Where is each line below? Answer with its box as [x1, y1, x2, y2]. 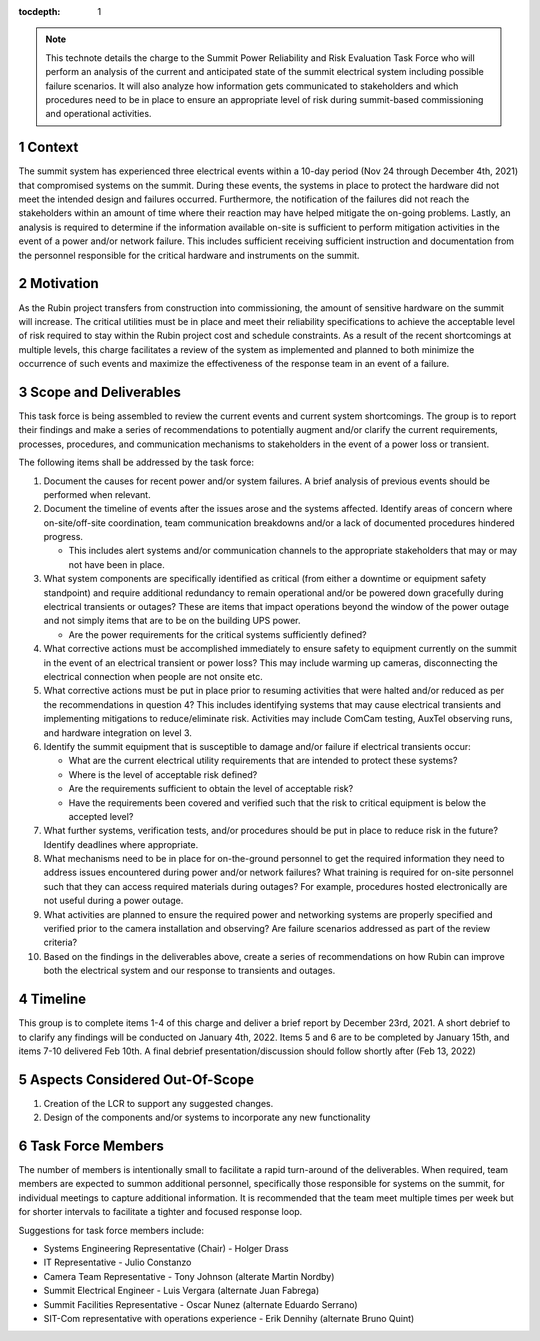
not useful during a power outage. [43, 895, 184, 907]
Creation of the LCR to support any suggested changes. [43, 1097, 274, 1109]
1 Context [18, 139, 79, 156]
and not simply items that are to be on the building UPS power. [43, 615, 301, 627]
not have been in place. [68, 558, 165, 570]
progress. [43, 531, 84, 543]
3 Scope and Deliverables [18, 383, 182, 400]
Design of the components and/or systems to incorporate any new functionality [43, 1111, 371, 1124]
